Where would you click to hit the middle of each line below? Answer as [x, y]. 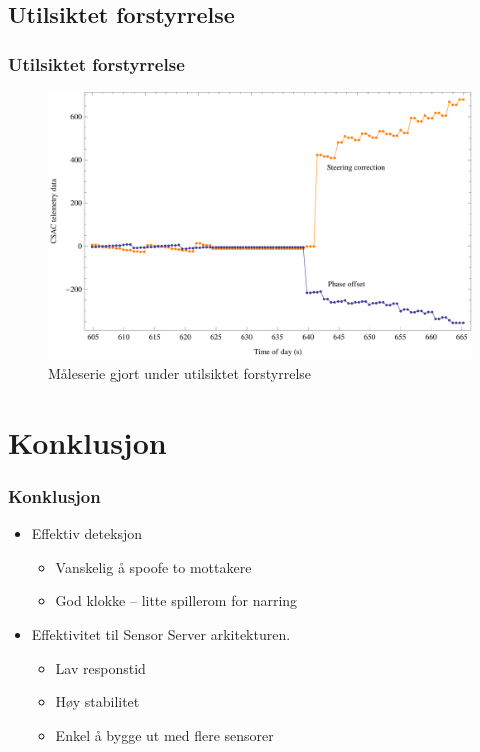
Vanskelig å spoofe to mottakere [153, 566]
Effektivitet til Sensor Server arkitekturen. [161, 634]
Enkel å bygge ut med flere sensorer [164, 734]
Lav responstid [100, 667]
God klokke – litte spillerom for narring [176, 600]
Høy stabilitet [97, 701]
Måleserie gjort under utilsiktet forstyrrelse [180, 373]
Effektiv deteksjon [87, 533]
